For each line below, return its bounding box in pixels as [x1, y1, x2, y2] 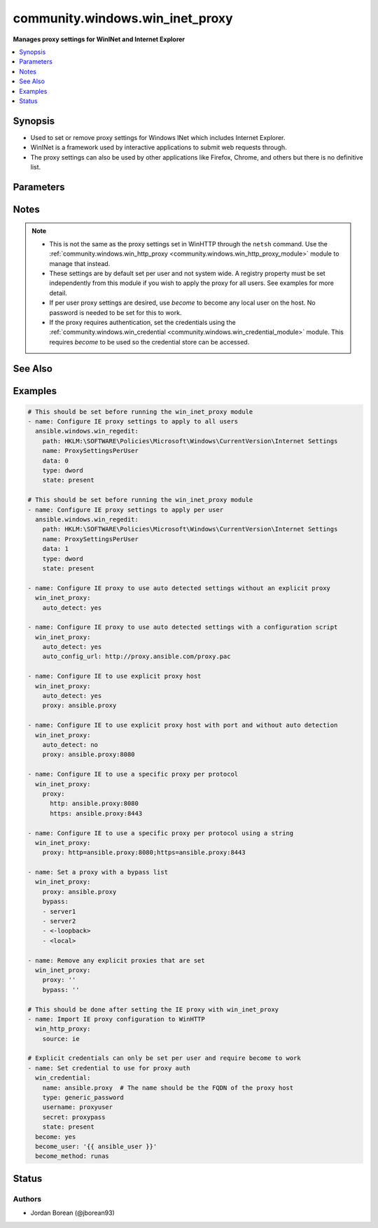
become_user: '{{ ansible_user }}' [35, 1143, 157, 1150]
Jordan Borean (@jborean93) [30, 1208, 115, 1217]
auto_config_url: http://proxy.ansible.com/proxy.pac [42, 653, 231, 661]
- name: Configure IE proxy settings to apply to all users [27, 417, 239, 426]
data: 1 [42, 545, 69, 553]
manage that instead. [49, 259, 111, 267]
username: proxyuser [42, 1103, 113, 1111]
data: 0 [42, 456, 69, 465]
